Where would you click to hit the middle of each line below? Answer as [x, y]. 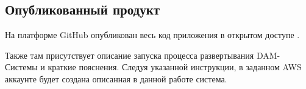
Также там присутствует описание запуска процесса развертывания [130, 55]
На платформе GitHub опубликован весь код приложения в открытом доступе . [152, 35]
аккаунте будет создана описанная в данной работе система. [116, 78]
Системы [21, 67]
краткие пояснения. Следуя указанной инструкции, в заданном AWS [175, 67]
